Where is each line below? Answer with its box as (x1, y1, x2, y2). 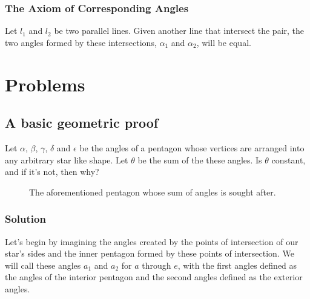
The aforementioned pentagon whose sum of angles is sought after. (29, 185, 276, 198)
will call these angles (5, 258, 81, 271)
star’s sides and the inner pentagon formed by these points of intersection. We (5, 247, 294, 260)
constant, (271, 153, 306, 166)
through (142, 258, 171, 271)
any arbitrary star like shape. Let (5, 153, 128, 166)
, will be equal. (196, 36, 251, 48)
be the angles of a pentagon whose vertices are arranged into (79, 141, 305, 154)
